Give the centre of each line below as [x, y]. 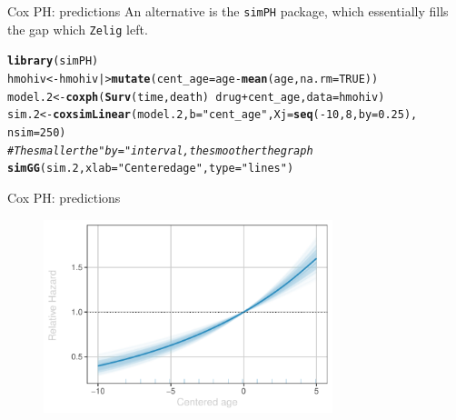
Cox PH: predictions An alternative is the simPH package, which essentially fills [228, 11]
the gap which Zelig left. [78, 29]
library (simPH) [53, 61]
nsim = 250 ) [37, 132]
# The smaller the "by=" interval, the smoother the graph [160, 150]
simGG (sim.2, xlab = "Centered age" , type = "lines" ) [151, 169]
